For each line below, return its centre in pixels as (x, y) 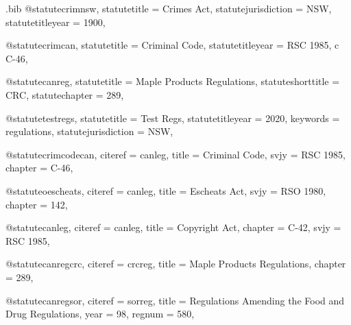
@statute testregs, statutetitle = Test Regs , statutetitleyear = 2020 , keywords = (173, 118)
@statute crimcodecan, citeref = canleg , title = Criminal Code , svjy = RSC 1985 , (175, 154)
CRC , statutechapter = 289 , (65, 94)
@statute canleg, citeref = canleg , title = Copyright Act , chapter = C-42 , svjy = (173, 227)
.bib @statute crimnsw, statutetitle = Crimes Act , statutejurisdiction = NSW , (169, 8)
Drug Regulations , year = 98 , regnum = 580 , (100, 314)
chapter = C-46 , (39, 168)
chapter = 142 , (37, 204)
